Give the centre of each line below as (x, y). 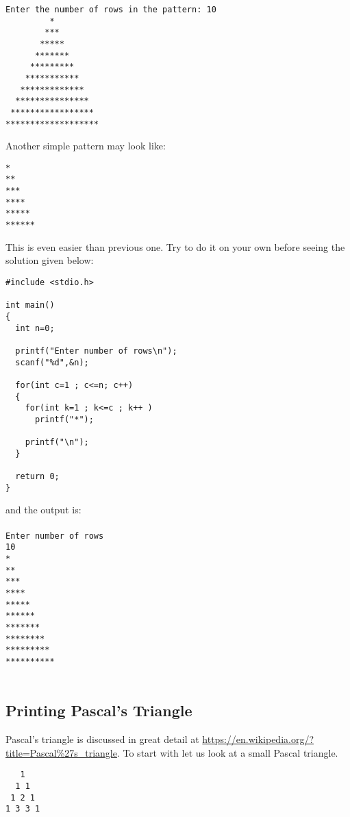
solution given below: (50, 260)
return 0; (37, 477)
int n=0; (35, 328)
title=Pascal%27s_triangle (61, 752)
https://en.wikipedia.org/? (258, 739)
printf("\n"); (57, 442)
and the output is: (43, 510)
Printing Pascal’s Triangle (99, 710)
